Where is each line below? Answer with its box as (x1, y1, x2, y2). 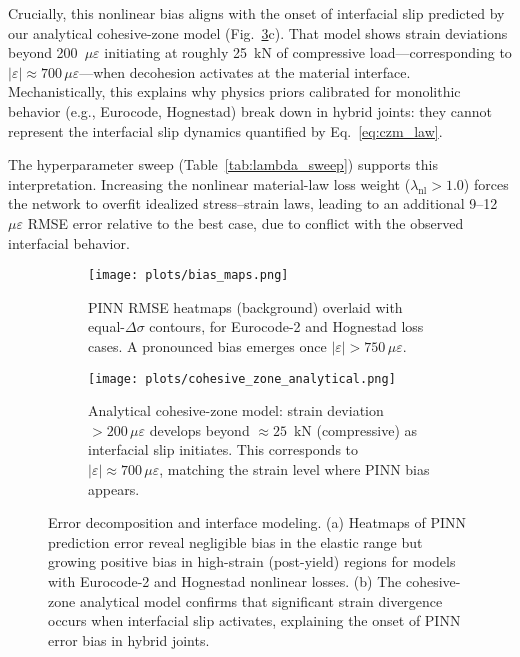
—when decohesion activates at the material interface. (79, 61, 411, 82)
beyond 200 (8, 42, 78, 63)
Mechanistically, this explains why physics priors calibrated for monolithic (8, 81, 461, 102)
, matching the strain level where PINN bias (159, 459, 430, 479)
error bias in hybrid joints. (48, 629, 210, 650)
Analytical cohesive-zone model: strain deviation (88, 400, 384, 421)
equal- (88, 316, 125, 337)
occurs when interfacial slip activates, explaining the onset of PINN (48, 610, 461, 631)
